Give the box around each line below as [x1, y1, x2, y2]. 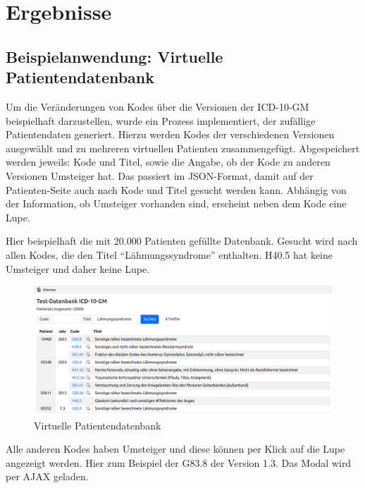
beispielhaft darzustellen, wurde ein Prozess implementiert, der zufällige [6, 113, 316, 128]
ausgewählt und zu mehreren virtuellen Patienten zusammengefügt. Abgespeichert [6, 140, 360, 155]
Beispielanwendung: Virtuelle [6, 45, 223, 67]
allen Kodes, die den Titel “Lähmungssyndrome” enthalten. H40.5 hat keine [6, 247, 333, 262]
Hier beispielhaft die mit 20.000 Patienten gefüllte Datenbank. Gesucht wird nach [6, 233, 358, 248]
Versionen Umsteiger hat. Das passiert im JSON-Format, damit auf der [6, 168, 314, 183]
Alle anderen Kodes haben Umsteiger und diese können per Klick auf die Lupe [6, 441, 345, 456]
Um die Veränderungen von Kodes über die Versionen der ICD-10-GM [6, 99, 309, 114]
